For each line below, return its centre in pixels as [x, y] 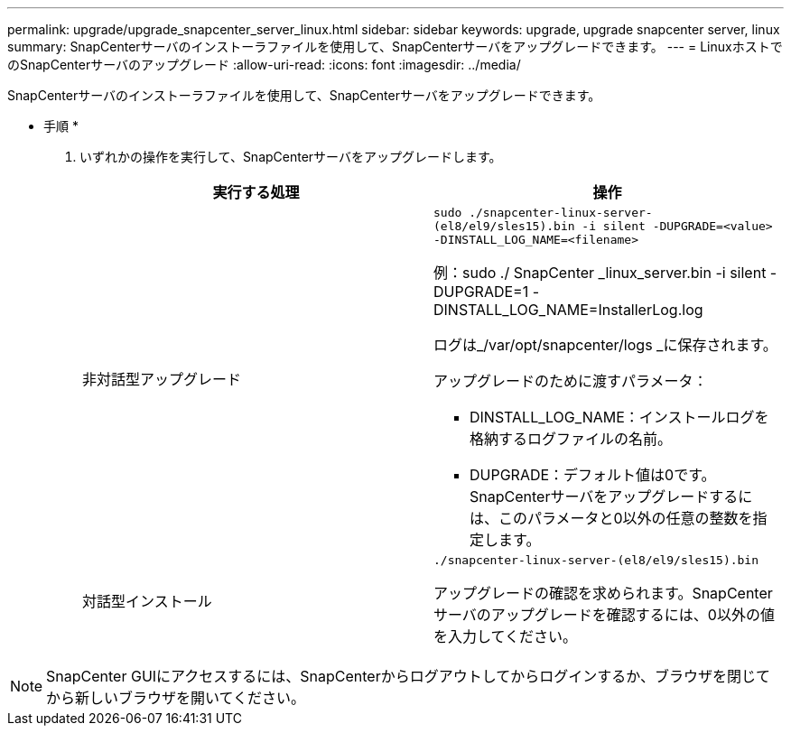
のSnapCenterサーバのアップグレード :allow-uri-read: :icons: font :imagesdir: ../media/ [264, 65]
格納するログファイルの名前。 [571, 439]
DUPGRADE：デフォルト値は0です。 [593, 475]
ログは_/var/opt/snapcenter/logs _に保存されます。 [605, 345]
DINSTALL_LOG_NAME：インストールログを [619, 417]
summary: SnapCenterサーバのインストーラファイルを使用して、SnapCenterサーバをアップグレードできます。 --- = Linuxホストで [395, 46]
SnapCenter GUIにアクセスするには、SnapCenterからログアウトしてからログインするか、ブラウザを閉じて [408, 676]
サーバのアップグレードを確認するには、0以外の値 [604, 615]
